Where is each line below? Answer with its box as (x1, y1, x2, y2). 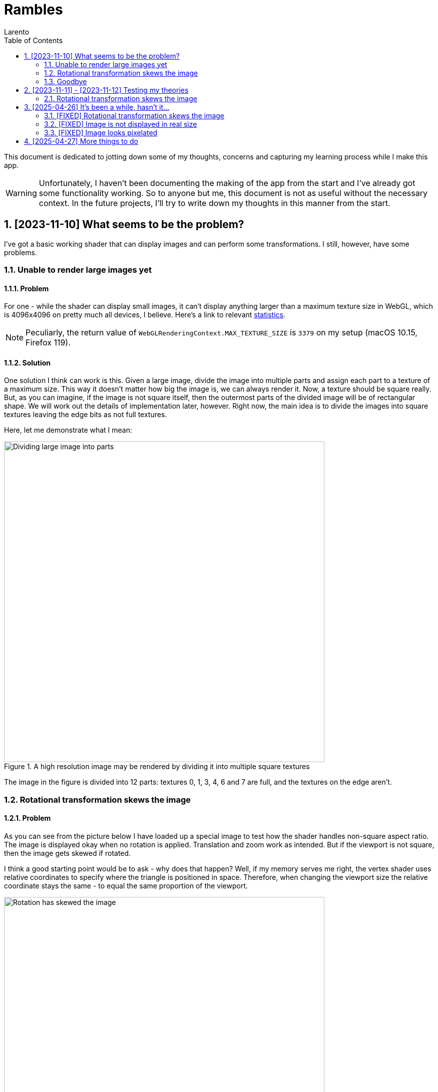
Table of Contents (4, 36, 63, 45)
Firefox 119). (26, 337, 71, 348)
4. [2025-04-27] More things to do (24, 136, 139, 145)
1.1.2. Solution (4, 358, 51, 367)
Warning (6, 188, 37, 198)
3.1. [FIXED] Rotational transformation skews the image (44, 111, 225, 120)
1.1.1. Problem (4, 284, 49, 293)
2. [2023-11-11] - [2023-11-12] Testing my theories (24, 85, 189, 94)
